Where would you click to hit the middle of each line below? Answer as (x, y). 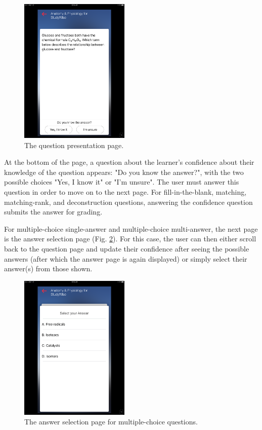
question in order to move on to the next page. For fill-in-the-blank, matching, (125, 191)
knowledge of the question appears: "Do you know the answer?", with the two (124, 172)
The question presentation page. (74, 145)
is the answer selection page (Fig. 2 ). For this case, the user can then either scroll (130, 239)
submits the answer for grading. (53, 212)
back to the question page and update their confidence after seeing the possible (127, 248)
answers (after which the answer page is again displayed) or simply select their (126, 258)
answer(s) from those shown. (48, 268)
